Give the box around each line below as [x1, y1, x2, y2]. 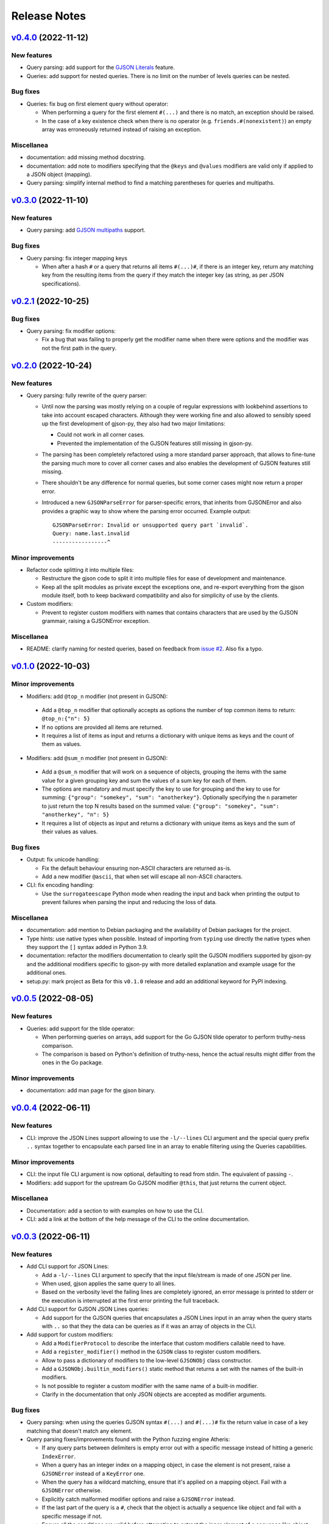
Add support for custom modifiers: [26, 1331, 114, 1338]
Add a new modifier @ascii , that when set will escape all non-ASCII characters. [41, 872, 243, 880]
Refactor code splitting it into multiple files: [26, 566, 134, 573]
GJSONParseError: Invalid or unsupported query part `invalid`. [52, 521, 249, 529]
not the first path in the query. [41, 344, 117, 352]
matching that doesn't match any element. [26, 1427, 133, 1434]
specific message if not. [41, 1512, 102, 1520]
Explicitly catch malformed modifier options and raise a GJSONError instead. [41, 1495, 235, 1503]
